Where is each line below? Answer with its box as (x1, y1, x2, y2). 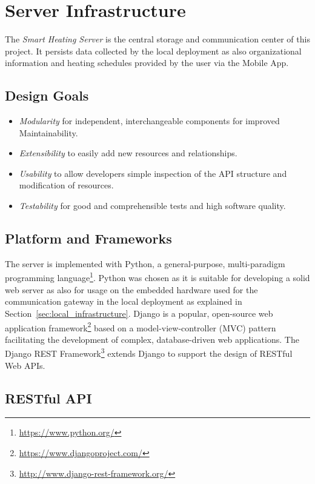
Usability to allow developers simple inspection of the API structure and (19, 167, 287, 179)
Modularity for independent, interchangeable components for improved (19, 114, 280, 127)
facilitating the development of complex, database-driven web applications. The (5, 333, 299, 345)
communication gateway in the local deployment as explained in (5, 295, 242, 308)
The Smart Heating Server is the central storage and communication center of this (5, 33, 310, 45)
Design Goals (5, 86, 89, 105)
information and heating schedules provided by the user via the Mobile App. (5, 56, 289, 69)
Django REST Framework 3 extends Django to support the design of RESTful (5, 345, 293, 359)
